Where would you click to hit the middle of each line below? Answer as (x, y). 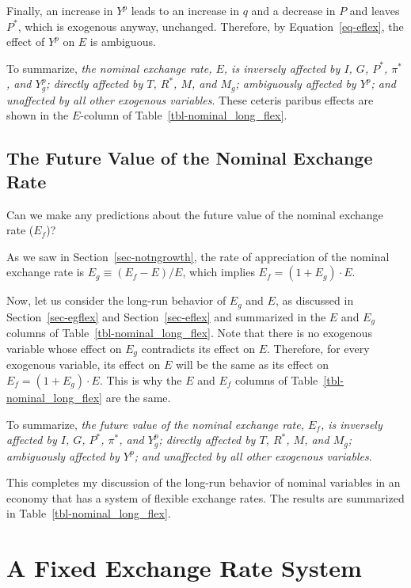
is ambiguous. (123, 42)
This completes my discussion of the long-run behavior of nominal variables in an (204, 482)
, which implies (219, 272)
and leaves (375, 10)
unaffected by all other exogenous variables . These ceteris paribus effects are (190, 99)
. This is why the (141, 379)
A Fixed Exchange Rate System (184, 568)
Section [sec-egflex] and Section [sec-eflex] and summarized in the (166, 316)
